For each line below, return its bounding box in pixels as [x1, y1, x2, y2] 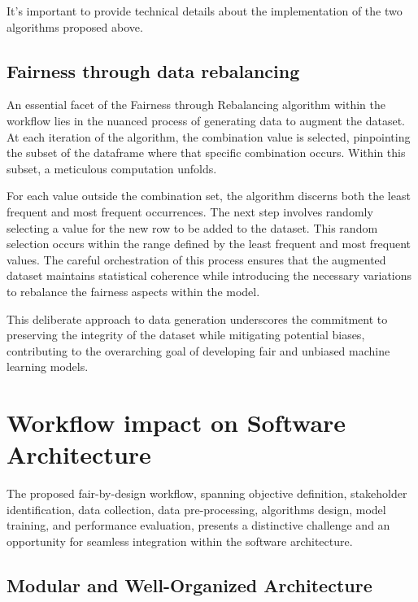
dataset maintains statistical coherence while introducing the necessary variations [7, 267, 412, 284]
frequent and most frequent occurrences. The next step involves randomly [7, 203, 373, 220]
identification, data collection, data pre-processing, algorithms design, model [7, 500, 386, 517]
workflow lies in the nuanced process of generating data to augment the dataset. [7, 111, 406, 129]
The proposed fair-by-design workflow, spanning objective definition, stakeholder [7, 485, 407, 502]
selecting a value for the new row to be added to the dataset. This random [7, 219, 378, 236]
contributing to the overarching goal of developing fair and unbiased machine [7, 342, 390, 359]
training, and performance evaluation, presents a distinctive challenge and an [7, 517, 390, 534]
